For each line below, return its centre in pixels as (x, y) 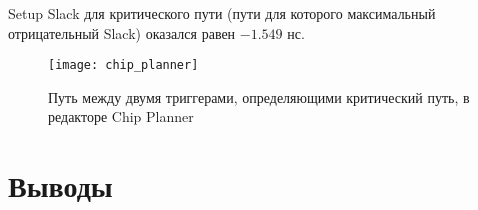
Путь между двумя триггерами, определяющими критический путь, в (259, 96)
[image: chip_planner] (123, 65)
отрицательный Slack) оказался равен (122, 32)
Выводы (60, 185)
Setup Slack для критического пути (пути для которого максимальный (222, 13)
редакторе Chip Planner (121, 116)
